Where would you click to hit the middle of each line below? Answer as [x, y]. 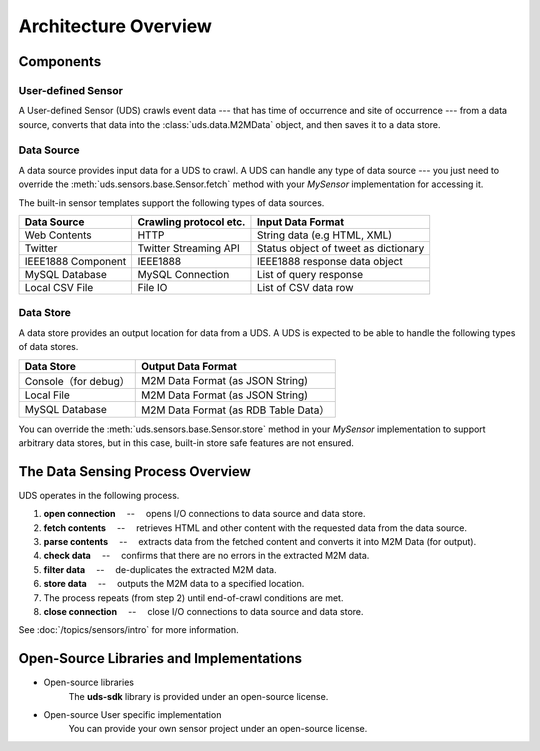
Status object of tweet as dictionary [340, 248]
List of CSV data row [305, 288]
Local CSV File [59, 288]
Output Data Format [188, 366]
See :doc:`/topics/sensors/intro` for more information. [128, 630]
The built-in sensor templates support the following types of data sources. [171, 202]
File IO [152, 288]
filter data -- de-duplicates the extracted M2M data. [160, 569]
